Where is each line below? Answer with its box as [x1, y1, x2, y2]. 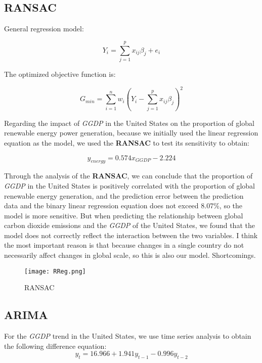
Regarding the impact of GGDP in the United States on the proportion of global [4, 117, 254, 128]
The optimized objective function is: [4, 68, 116, 79]
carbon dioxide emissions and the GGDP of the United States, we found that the [4, 220, 255, 231]
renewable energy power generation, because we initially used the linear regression [4, 127, 258, 138]
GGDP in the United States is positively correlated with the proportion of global [4, 180, 255, 191]
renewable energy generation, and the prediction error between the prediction [4, 190, 244, 201]
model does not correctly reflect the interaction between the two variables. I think [4, 230, 258, 240]
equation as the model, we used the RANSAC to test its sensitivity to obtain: [4, 137, 249, 148]
